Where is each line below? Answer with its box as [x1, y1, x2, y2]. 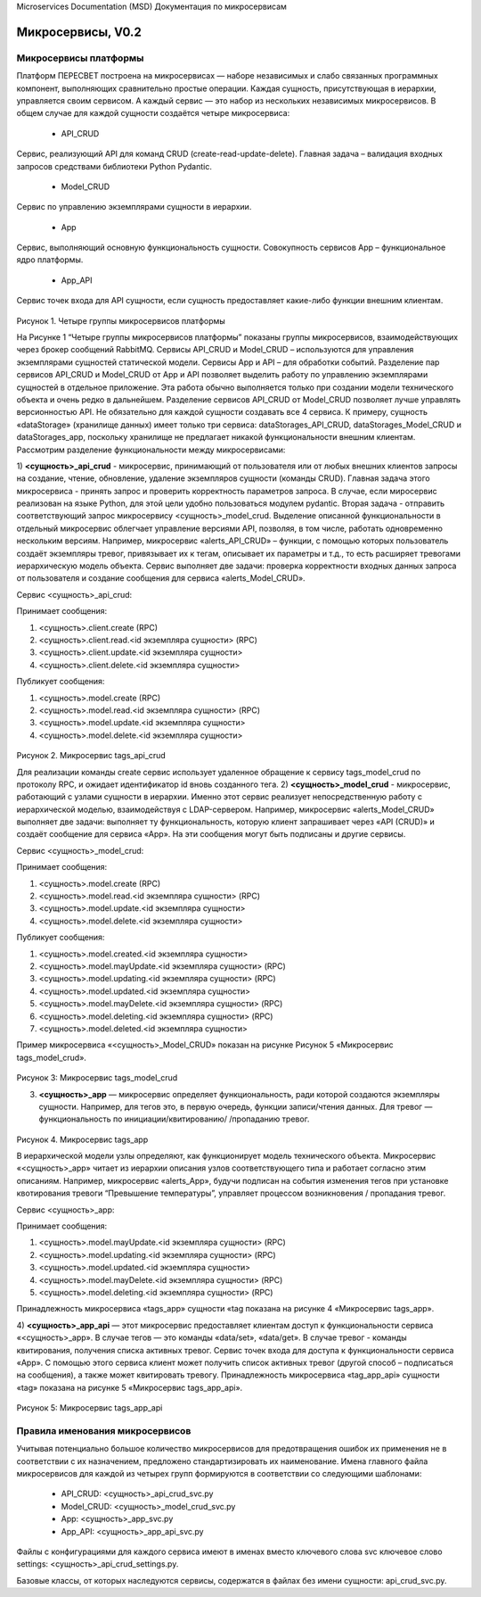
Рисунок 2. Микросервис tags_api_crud [16, 750, 167, 761]
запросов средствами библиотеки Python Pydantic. [16, 161, 213, 171]
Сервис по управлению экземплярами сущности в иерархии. [16, 202, 252, 212]
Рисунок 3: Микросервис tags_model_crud [16, 1072, 178, 1083]
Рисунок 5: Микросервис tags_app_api [16, 1403, 163, 1413]
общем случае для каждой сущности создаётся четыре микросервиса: [16, 108, 290, 119]
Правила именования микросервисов [16, 1424, 192, 1436]
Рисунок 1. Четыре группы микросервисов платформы [16, 315, 226, 326]
